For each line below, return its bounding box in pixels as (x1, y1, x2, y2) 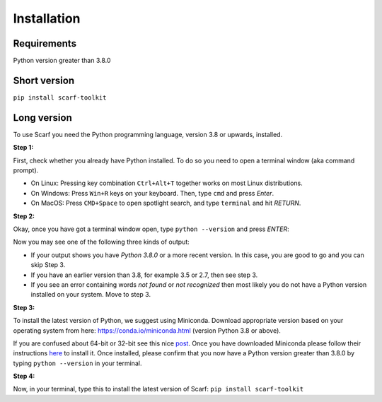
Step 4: (13, 372, 35, 381)
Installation (13, 11, 81, 26)
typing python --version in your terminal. (13, 359, 142, 367)
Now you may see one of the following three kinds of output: (13, 237, 190, 247)
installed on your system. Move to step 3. (30, 290, 151, 299)
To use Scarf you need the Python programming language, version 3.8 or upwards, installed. (13, 130, 283, 138)
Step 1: (13, 143, 34, 152)
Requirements (13, 37, 77, 49)
